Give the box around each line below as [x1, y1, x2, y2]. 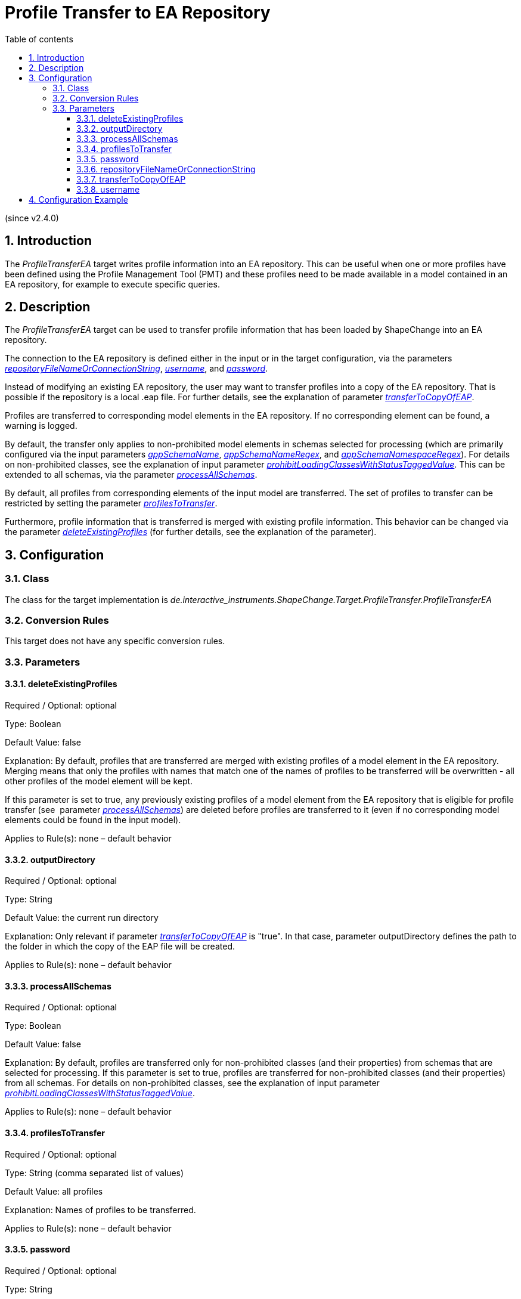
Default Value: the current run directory [5, 913, 159, 923]
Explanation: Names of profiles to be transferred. [5, 1204, 196, 1215]
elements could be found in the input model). [5, 815, 181, 825]
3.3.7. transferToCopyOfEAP [76, 174, 186, 184]
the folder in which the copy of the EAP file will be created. [5, 941, 235, 952]
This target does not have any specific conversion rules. [5, 636, 225, 647]
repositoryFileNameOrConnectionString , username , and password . [5, 363, 268, 374]
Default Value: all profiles [5, 1186, 103, 1196]
